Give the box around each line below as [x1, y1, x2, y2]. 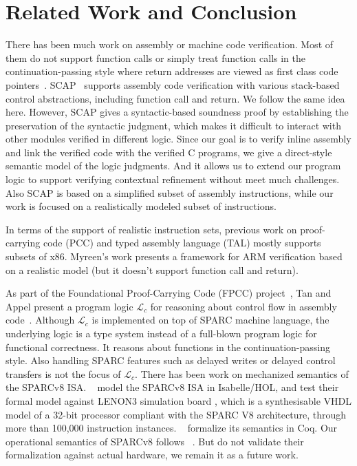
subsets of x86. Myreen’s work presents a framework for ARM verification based [6, 249, 343, 264]
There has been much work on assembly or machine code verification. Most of [6, 37, 334, 52]
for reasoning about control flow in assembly [150, 299, 337, 313]
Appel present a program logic [6, 299, 133, 313]
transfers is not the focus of [6, 366, 121, 381]
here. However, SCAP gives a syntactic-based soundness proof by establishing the [6, 105, 349, 119]
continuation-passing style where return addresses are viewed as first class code [6, 64, 338, 78]
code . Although [6, 313, 75, 327]
